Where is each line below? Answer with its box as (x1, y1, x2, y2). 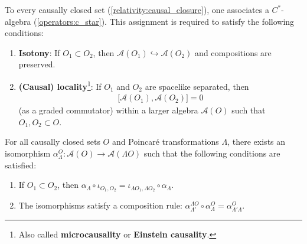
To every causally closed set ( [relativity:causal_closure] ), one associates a (5, 4, 269, 15)
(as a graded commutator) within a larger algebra (18, 104, 198, 116)
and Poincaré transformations (112, 135, 219, 148)
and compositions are (195, 46, 272, 58)
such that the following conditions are (143, 147, 280, 160)
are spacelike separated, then (145, 80, 249, 92)
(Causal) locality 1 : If (18, 78, 102, 92)
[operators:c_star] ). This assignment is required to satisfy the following (37, 15, 295, 27)
